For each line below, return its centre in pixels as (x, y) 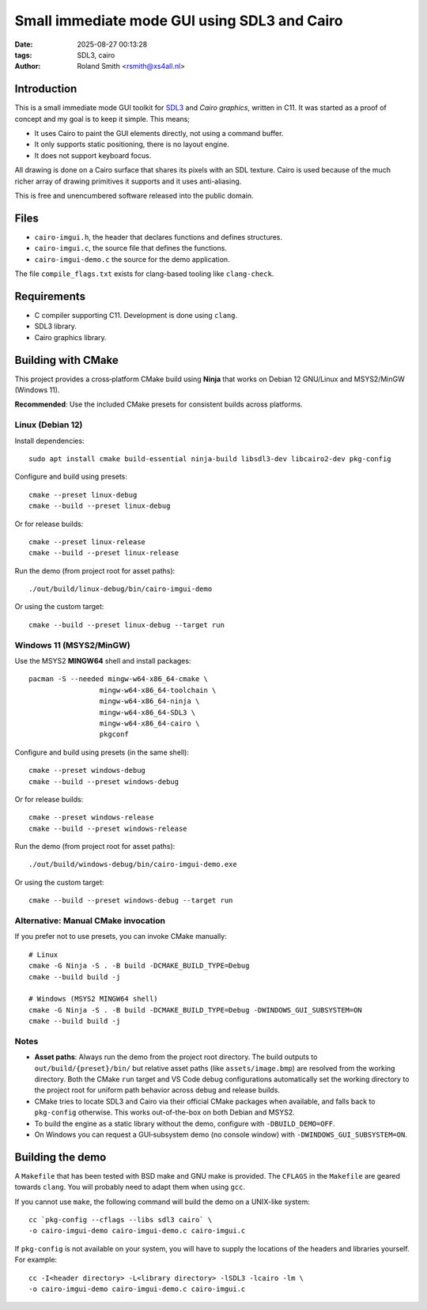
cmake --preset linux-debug (83, 495)
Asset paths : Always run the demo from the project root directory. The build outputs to (176, 1057)
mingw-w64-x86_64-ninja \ (149, 701)
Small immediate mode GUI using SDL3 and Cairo (179, 21)
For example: (36, 1260)
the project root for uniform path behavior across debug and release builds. (157, 1090)
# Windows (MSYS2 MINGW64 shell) (93, 999)
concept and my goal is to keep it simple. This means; (102, 119)
